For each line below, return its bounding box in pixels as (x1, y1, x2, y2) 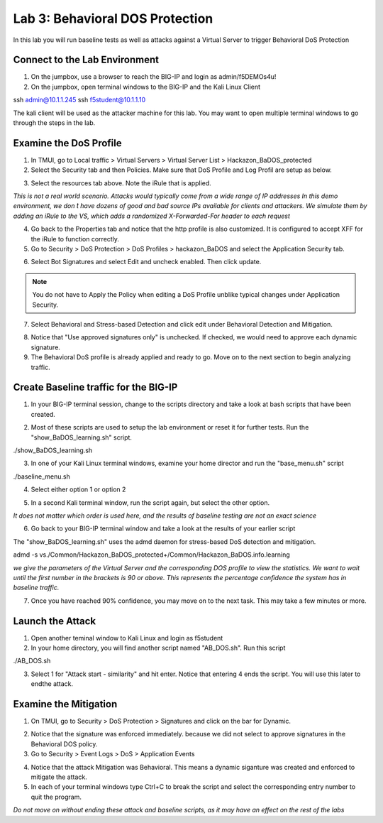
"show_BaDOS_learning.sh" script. (30, 433, 133, 442)
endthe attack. (30, 680, 74, 688)
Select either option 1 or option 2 (30, 485, 126, 494)
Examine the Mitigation (13, 698, 118, 710)
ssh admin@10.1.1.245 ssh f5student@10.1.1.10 (13, 96, 146, 104)
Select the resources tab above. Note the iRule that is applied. (30, 178, 212, 187)
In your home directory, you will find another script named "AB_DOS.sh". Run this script (30, 643, 286, 653)
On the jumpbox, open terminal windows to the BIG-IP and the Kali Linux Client (30, 82, 261, 91)
